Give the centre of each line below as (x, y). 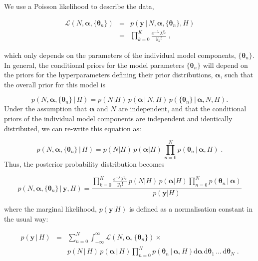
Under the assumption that (46, 109)
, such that (237, 75)
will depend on (225, 65)
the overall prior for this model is (55, 84)
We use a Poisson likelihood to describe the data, (79, 6)
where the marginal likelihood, (50, 209)
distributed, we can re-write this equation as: (73, 128)
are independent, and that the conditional (182, 109)
